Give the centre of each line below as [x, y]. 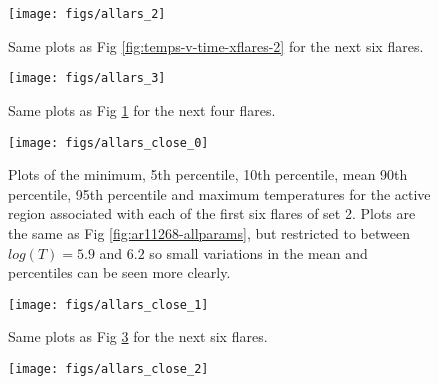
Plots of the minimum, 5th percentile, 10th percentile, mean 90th [208, 174]
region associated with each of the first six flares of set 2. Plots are [212, 213]
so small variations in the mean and [258, 252]
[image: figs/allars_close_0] [108, 142]
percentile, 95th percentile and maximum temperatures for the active [219, 193]
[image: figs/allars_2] [87, 14]
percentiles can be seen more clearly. [119, 272]
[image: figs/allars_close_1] [108, 304]
